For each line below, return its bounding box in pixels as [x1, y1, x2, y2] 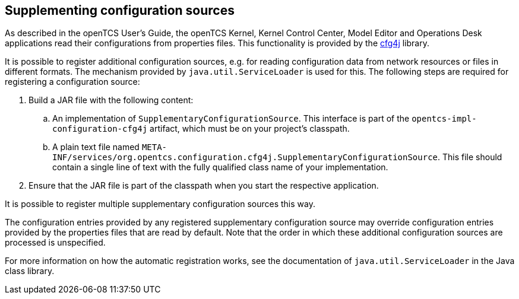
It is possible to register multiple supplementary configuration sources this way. [5, 199, 315, 209]
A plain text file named [52, 142, 140, 152]
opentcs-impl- [412, 114, 477, 124]
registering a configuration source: [5, 77, 140, 87]
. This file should [438, 152, 502, 163]
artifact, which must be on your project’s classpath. [150, 123, 350, 134]
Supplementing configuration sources [5, 3, 235, 18]
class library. [5, 266, 55, 276]
